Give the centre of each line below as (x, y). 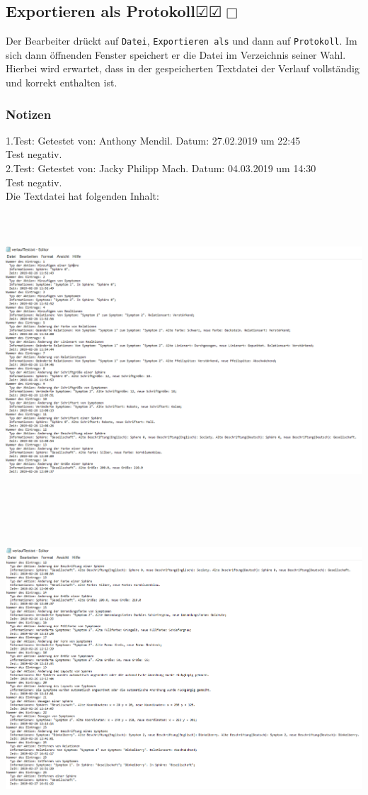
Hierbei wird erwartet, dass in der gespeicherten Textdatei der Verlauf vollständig (183, 68)
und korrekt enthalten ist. (62, 83)
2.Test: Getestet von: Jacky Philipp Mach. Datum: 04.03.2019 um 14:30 (161, 168)
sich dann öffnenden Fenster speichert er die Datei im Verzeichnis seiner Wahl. (176, 54)
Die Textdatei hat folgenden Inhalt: (82, 196)
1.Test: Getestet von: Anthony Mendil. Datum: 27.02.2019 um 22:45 (153, 140)
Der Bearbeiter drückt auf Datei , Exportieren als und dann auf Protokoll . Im (182, 41)
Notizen (29, 114)
